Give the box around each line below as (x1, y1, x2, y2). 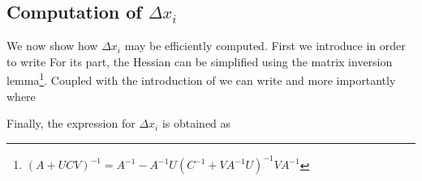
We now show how (6, 37, 98, 54)
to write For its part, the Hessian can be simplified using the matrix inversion (6, 53, 393, 69)
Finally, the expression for (6, 115, 136, 132)
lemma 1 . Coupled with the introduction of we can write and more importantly (6, 69, 396, 89)
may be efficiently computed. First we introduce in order (124, 37, 406, 54)
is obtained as (161, 115, 231, 132)
